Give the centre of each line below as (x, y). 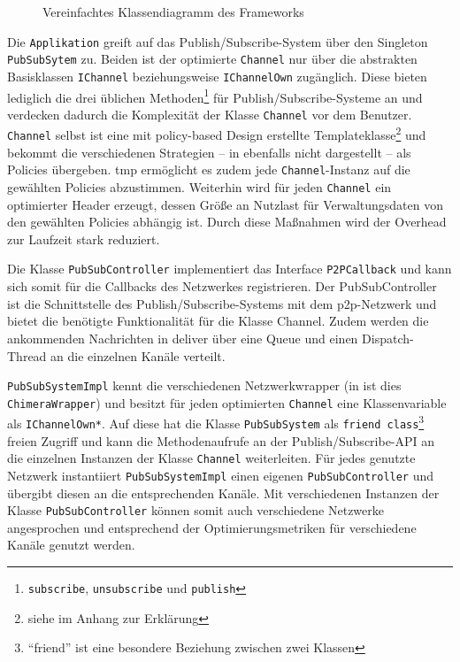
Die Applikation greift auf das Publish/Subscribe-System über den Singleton (218, 41)
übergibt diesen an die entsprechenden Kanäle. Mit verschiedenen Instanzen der (223, 493)
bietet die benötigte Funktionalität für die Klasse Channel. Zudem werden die (218, 321)
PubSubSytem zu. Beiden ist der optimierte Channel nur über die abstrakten (212, 59)
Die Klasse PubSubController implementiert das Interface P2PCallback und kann (230, 269)
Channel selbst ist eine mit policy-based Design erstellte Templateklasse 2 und (217, 134)
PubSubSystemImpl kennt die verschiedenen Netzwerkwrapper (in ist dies (204, 385)
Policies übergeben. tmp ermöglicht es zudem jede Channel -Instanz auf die (209, 169)
